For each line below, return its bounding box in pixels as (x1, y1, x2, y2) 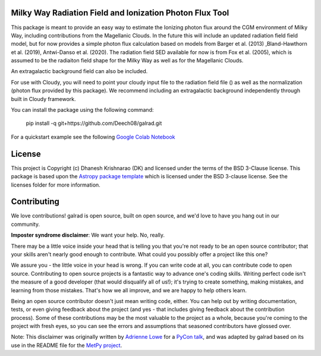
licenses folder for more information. (11, 181, 100, 188)
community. (11, 220, 40, 228)
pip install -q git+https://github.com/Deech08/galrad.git (26, 119, 162, 127)
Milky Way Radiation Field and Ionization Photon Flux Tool (11, 8, 229, 18)
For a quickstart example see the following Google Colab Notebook (11, 133, 175, 140)
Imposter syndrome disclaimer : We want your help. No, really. (11, 232, 165, 239)
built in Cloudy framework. (11, 95, 76, 102)
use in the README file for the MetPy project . (11, 342, 122, 349)
